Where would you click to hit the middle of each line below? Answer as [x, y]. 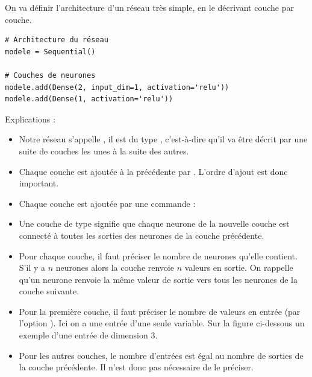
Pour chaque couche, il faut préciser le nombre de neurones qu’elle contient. [158, 255]
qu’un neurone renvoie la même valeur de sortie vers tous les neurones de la [158, 279]
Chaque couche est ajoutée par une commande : [107, 203]
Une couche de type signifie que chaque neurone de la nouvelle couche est [154, 223]
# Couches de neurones [50, 75]
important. [39, 183]
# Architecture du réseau [57, 40]
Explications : [30, 119]
